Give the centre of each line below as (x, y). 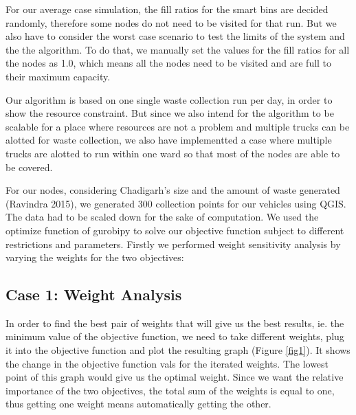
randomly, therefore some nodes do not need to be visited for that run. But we (171, 22)
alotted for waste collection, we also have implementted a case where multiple (169, 140)
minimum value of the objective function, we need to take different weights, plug (175, 336)
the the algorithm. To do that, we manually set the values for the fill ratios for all (178, 49)
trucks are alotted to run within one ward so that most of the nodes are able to (173, 153)
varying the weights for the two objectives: (95, 257)
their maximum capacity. (58, 76)
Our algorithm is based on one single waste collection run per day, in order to (169, 99)
